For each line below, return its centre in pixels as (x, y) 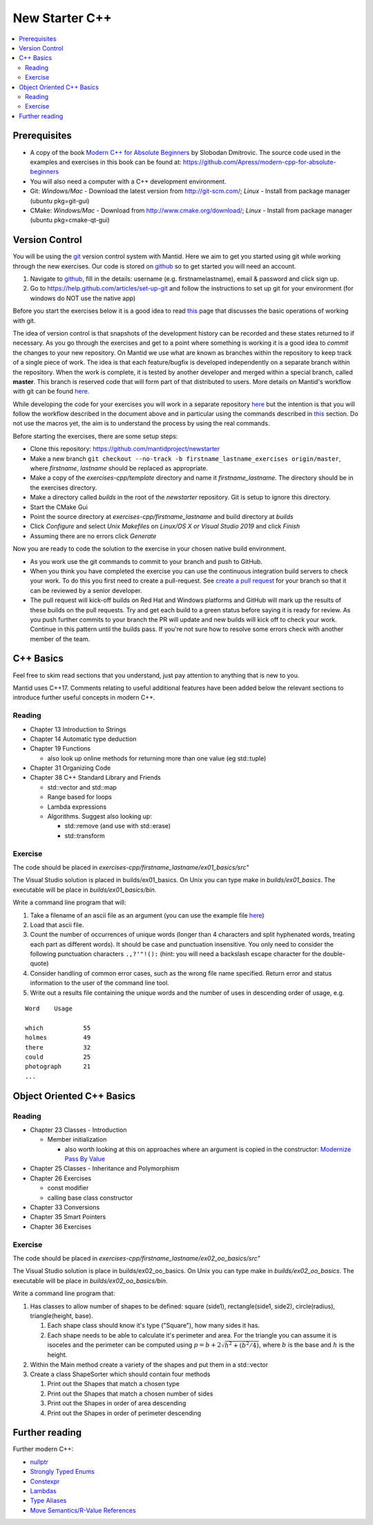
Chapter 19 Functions (60, 749)
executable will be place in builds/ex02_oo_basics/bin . (90, 1281)
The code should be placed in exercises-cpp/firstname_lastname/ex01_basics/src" (131, 867)
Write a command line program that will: (69, 902)
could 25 (58, 1057)
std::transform (85, 835)
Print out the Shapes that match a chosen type (113, 1384)
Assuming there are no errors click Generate (93, 536)
